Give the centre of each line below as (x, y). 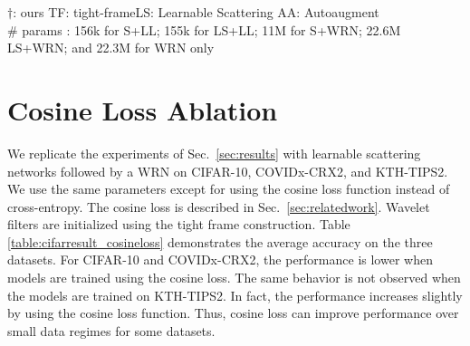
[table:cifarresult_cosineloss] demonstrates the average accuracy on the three (220, 241)
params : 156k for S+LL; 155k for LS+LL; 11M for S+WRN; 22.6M (211, 29)
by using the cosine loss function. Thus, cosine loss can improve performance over (233, 313)
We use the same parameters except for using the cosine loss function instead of (229, 189)
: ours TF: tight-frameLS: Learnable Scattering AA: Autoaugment (196, 12)
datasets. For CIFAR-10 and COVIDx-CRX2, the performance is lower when (220, 259)
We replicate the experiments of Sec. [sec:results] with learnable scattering (214, 153)
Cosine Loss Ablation (143, 109)
